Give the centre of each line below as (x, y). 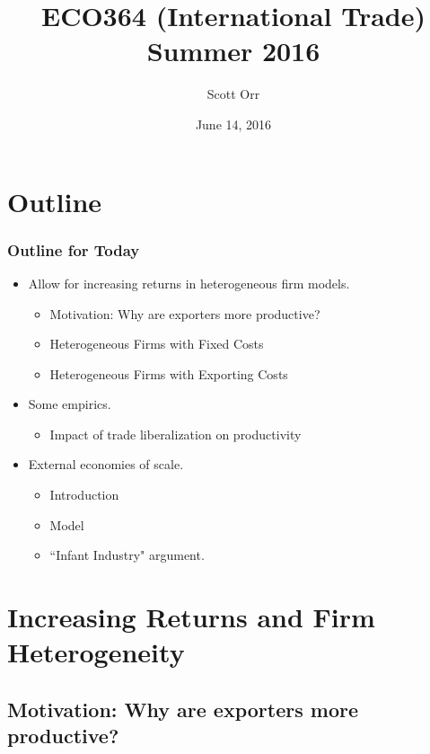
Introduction (84, 495)
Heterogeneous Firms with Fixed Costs (157, 344)
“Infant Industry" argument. (127, 555)
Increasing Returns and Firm (191, 617)
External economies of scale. (106, 464)
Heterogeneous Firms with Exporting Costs (169, 373)
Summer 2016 (233, 51)
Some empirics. (70, 404)
